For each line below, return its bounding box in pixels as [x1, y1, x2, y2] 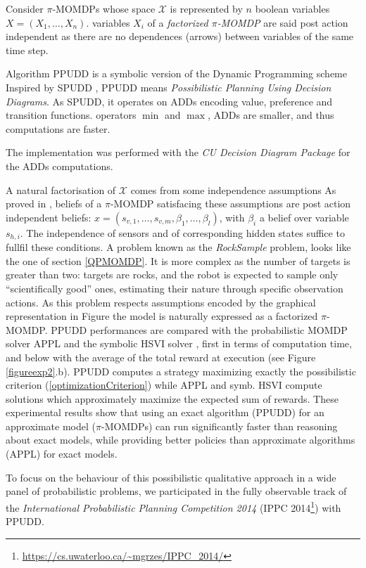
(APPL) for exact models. [6, 446, 118, 461]
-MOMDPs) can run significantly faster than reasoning [101, 418, 338, 433]
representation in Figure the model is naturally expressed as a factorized [6, 309, 318, 323]
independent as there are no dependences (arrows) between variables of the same [6, 29, 354, 44]
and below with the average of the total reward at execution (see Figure [6, 349, 316, 364]
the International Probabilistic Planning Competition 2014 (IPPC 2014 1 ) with [6, 498, 341, 515]
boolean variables [255, 1, 330, 15]
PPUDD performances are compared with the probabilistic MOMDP [51, 322, 348, 337]
